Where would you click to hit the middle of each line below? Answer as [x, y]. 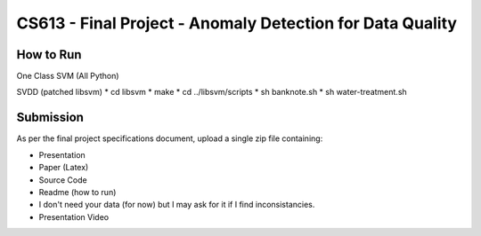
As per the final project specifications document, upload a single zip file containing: [170, 138]
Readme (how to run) [77, 192]
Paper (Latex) [64, 168]
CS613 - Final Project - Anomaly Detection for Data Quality [237, 23]
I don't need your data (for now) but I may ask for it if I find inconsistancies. [177, 205]
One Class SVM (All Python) [68, 76]
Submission [50, 118]
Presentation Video [74, 216]
